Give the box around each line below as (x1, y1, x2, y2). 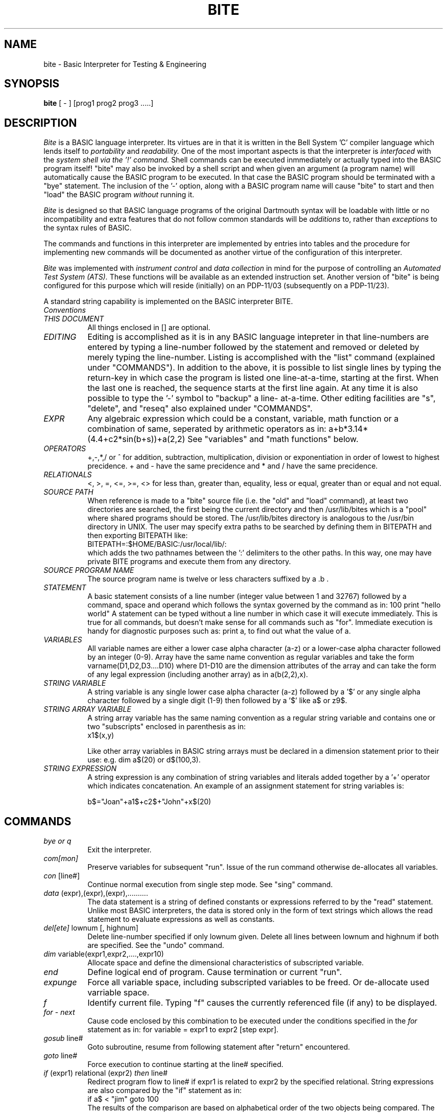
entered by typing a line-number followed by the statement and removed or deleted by (87, 342, 419, 353)
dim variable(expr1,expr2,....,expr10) (43, 949, 164, 959)
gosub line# (43, 1034, 83, 1043)
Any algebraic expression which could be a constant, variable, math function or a (87, 413, 399, 424)
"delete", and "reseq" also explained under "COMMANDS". (87, 403, 313, 414)
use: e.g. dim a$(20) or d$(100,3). (87, 755, 201, 764)
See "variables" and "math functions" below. (187, 434, 359, 445)
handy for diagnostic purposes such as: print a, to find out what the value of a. (87, 627, 351, 636)
